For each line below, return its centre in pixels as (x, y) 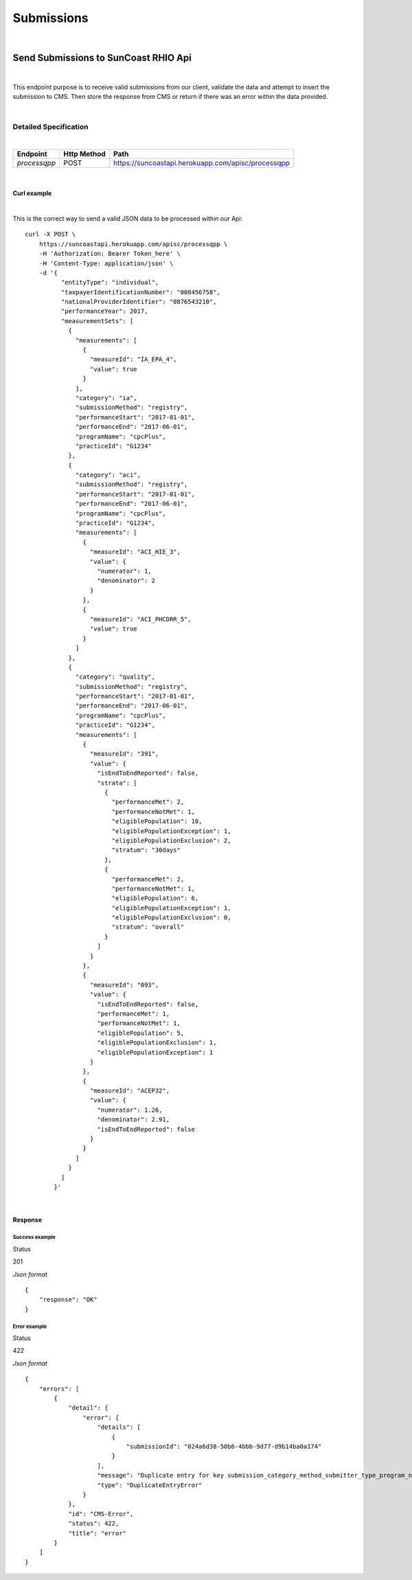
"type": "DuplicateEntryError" (150, 1485)
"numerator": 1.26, (130, 1110)
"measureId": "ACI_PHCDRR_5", (140, 619)
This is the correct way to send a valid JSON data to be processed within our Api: (128, 218)
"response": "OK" (68, 1300)
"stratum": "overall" (148, 927)
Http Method (84, 154)
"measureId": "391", (124, 754)
